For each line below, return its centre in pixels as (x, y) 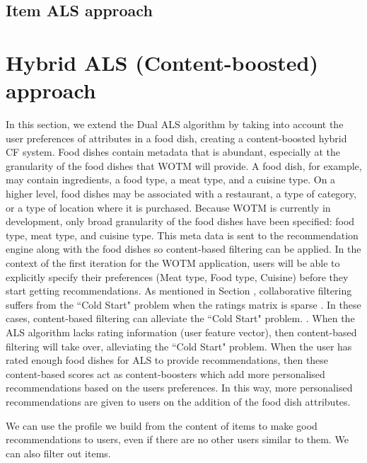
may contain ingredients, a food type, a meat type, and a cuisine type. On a (171, 179)
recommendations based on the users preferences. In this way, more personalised (179, 388)
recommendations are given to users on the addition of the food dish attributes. (178, 401)
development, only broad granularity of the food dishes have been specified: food (180, 221)
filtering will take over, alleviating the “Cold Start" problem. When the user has (179, 346)
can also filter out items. (58, 453)
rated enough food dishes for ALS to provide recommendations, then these (167, 360)
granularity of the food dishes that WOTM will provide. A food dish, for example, (184, 165)
